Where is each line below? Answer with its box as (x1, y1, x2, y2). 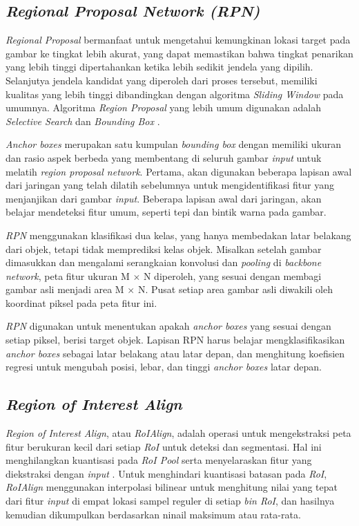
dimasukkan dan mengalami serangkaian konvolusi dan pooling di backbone (6, 255, 322, 270)
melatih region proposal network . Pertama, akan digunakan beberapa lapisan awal (6, 164, 352, 178)
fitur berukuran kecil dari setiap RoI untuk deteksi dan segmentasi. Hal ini (6, 439, 322, 453)
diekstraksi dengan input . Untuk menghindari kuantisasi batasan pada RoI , (6, 466, 327, 480)
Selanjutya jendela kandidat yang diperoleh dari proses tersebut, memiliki (6, 73, 318, 87)
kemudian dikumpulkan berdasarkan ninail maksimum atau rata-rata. (6, 507, 301, 521)
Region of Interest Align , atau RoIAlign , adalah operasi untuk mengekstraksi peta (6, 426, 351, 440)
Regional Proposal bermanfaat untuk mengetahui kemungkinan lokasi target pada (6, 32, 351, 47)
